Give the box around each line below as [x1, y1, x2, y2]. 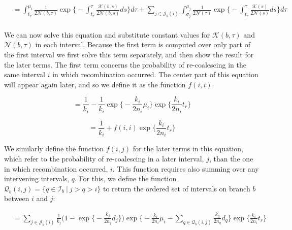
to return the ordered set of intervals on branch [103, 183, 250, 193]
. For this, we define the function [75, 173, 177, 184]
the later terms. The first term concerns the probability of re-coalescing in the [4, 59, 246, 70]
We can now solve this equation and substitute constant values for [4, 29, 210, 40]
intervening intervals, [4, 173, 70, 184]
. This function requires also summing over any [112, 163, 259, 174]
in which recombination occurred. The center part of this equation [52, 69, 258, 80]
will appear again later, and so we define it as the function [4, 79, 186, 89]
